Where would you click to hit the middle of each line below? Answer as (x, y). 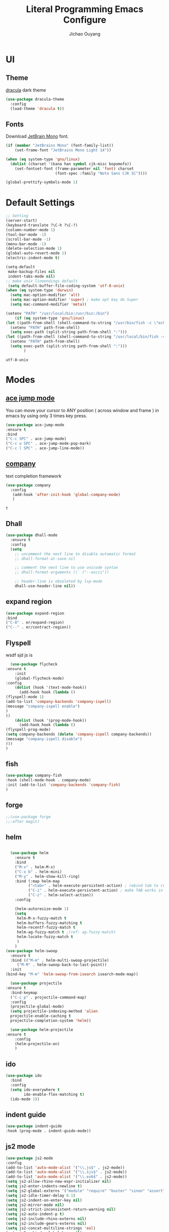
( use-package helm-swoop (32, 951)
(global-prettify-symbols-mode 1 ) (42, 182)
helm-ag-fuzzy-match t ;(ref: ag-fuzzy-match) (66, 932)
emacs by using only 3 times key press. (46, 416)
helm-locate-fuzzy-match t (45, 937)
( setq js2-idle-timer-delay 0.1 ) (41, 1195)
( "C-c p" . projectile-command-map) (48, 997)
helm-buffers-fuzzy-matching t (49, 923)
